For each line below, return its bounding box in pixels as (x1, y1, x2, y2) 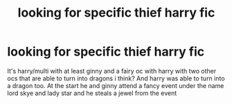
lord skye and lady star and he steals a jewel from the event (7, 89, 177, 97)
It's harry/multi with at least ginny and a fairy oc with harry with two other (7, 67, 217, 75)
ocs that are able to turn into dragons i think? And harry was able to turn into (7, 74, 225, 83)
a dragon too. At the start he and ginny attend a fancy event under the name (7, 81, 224, 89)
